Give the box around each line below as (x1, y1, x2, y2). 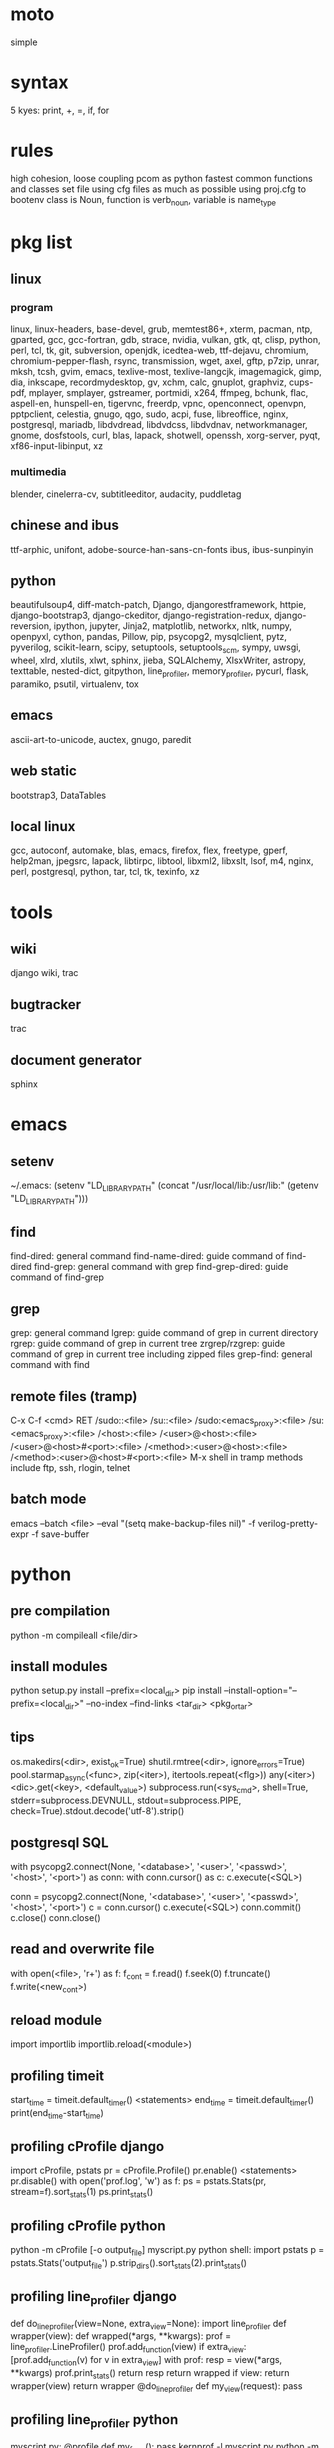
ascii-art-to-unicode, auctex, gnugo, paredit (10, 733, 192, 745)
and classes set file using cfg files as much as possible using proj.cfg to (10, 183, 307, 195)
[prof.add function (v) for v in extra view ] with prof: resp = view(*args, (10, 2354, 283, 2368)
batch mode (10, 1491, 87, 1508)
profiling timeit (10, 2067, 105, 2084)
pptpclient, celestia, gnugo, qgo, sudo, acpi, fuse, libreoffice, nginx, (10, 408, 289, 420)
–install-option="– (223, 1684, 297, 1697)
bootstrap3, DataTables (10, 789, 107, 801)
